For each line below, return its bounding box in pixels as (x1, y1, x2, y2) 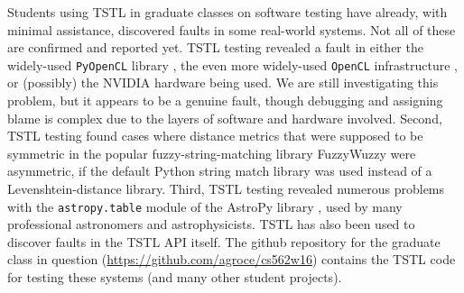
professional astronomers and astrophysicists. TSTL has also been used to (7, 215, 415, 233)
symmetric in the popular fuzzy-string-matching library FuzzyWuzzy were (7, 143, 416, 162)
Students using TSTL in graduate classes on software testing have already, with (7, 3, 448, 21)
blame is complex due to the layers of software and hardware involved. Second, (7, 108, 442, 127)
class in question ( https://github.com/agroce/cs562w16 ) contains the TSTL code (7, 250, 456, 269)
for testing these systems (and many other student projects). (7, 268, 342, 287)
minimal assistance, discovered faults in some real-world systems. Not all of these (7, 20, 456, 39)
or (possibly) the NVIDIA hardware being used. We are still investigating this (7, 73, 439, 92)
